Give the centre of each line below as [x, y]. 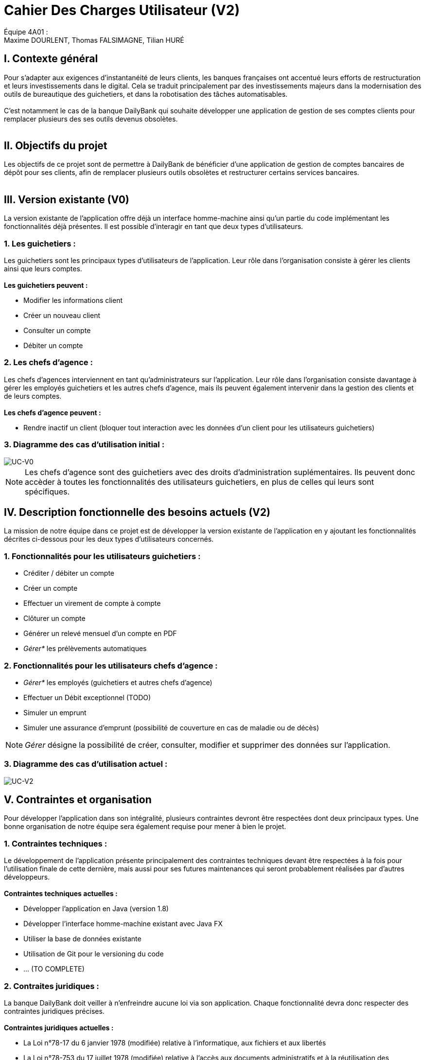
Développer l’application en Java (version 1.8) [96, 909]
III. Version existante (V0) [67, 199]
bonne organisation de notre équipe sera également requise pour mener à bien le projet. [145, 827]
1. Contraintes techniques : [56, 843]
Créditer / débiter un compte [69, 573]
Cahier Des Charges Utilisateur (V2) [122, 10]
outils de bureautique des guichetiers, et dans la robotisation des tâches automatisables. [146, 94]
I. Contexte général [51, 59]
